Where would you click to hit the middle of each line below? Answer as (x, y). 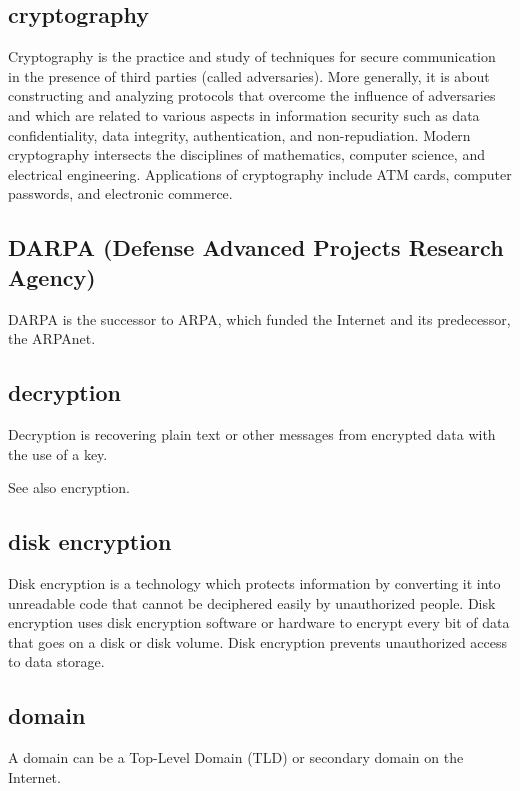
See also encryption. (69, 487)
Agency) (52, 276)
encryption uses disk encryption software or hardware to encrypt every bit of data (259, 622)
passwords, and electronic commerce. (120, 193)
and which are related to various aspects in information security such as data (244, 114)
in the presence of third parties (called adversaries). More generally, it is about (249, 75)
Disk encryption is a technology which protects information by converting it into (254, 582)
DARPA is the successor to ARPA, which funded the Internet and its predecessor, (259, 318)
